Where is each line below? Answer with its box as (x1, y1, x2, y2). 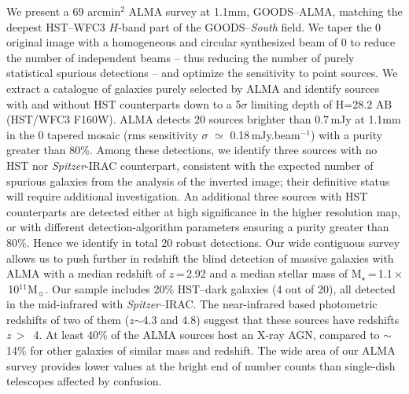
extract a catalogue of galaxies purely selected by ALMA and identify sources (6, 79, 380, 96)
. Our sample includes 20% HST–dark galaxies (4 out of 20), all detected (45, 280, 396, 296)
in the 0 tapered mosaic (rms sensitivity (6, 126, 198, 142)
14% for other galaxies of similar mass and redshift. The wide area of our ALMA (6, 342, 396, 359)
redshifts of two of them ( (6, 311, 130, 327)
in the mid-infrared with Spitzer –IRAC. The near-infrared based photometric (6, 296, 378, 312)
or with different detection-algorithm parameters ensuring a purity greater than (6, 219, 389, 235)
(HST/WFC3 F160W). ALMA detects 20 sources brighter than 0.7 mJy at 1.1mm (6, 111, 401, 127)
